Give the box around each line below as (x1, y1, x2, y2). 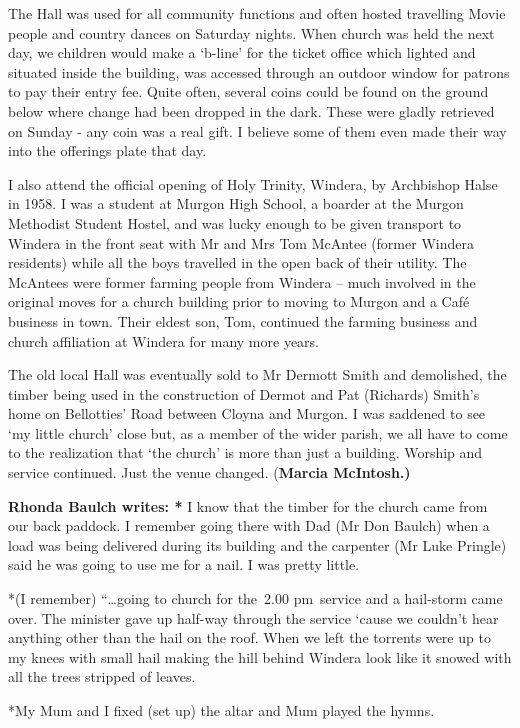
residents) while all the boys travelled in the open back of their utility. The (8, 252, 467, 273)
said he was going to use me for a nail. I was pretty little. (8, 554, 360, 575)
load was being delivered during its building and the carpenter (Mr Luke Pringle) (8, 534, 507, 555)
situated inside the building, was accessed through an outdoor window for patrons (8, 61, 510, 82)
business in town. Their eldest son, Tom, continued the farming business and (8, 310, 478, 331)
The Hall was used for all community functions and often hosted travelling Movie (8, 3, 506, 23)
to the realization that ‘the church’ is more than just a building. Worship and (8, 442, 483, 463)
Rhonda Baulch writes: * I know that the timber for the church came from (8, 495, 488, 516)
